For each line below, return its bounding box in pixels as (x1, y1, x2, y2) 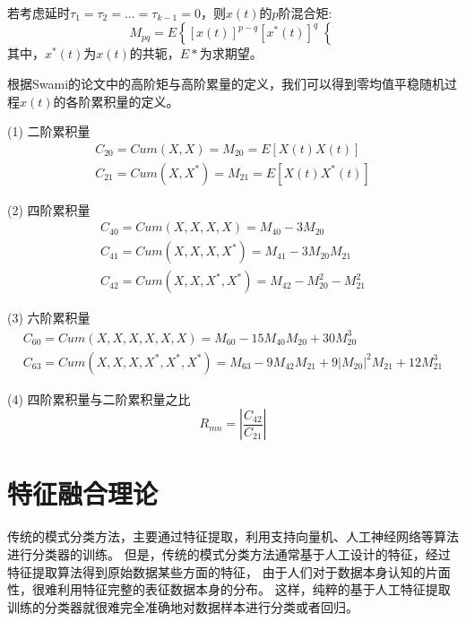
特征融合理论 (7, 475, 159, 512)
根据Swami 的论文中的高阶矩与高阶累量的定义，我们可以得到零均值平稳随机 (7, 73, 445, 92)
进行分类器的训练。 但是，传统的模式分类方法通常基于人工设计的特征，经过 (7, 544, 451, 563)
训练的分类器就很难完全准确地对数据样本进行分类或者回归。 (7, 597, 358, 616)
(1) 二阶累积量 (7, 122, 91, 141)
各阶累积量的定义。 (65, 91, 179, 110)
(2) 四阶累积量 (7, 200, 91, 219)
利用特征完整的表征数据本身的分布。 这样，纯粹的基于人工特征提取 (56, 580, 451, 599)
